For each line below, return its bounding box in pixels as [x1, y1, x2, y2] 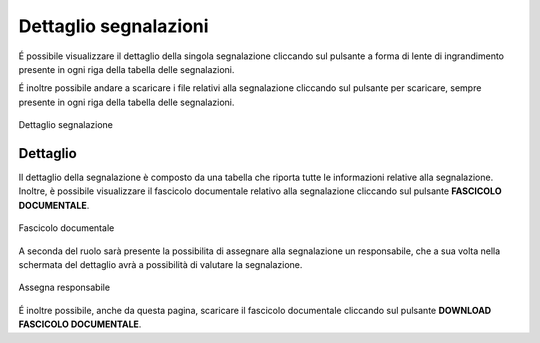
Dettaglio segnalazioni [18, 15, 209, 37]
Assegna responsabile [18, 281, 110, 294]
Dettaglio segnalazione [18, 119, 114, 131]
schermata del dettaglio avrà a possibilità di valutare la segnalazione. [18, 258, 303, 270]
